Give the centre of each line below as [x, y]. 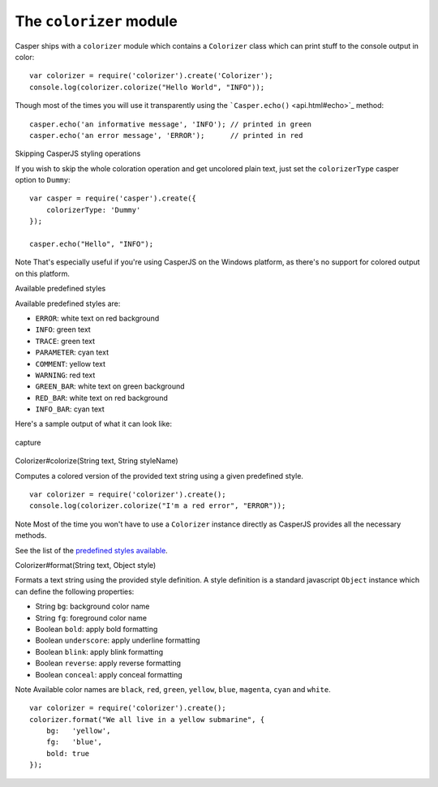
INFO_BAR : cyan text [70, 409]
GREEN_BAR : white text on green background [110, 386]
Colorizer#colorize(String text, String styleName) [97, 461]
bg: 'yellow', [78, 731]
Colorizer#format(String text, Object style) [86, 565]
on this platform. [43, 273]
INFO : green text [63, 329]
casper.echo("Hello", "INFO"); [92, 244]
